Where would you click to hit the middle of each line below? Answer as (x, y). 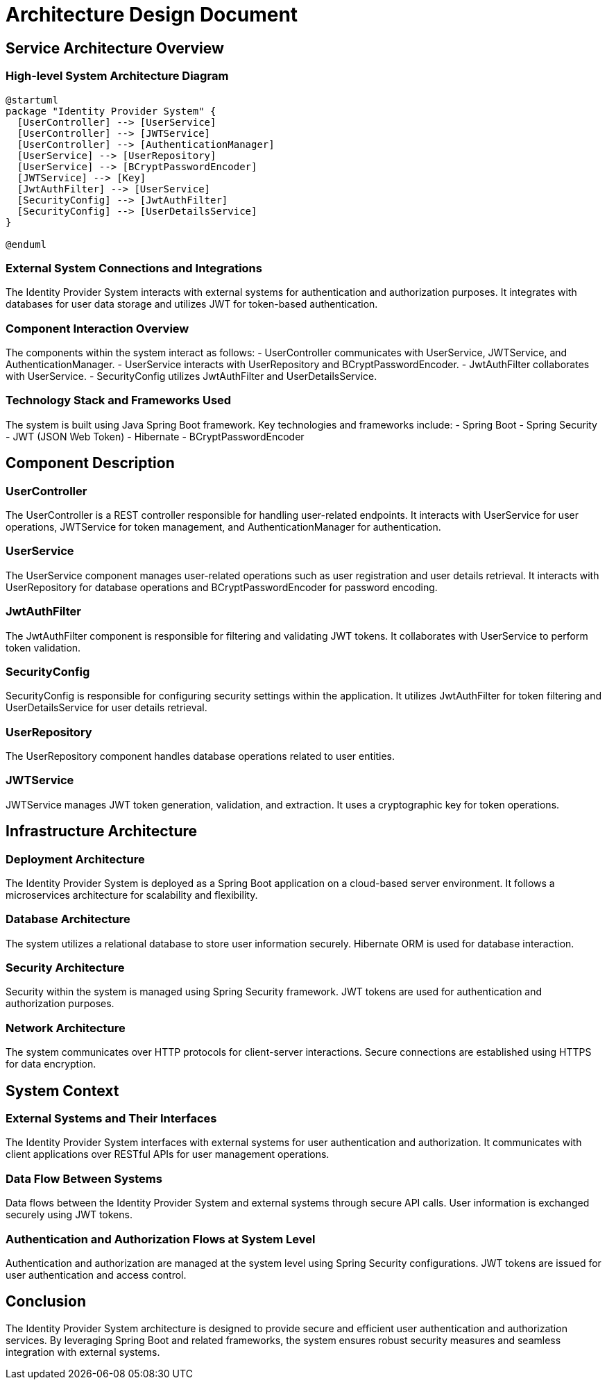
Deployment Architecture (75, 859)
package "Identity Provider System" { (111, 111)
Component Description (90, 463)
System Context (62, 1090)
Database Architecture (68, 919)
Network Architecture (66, 1028)
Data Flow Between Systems (84, 1178)
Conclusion (46, 1302)
